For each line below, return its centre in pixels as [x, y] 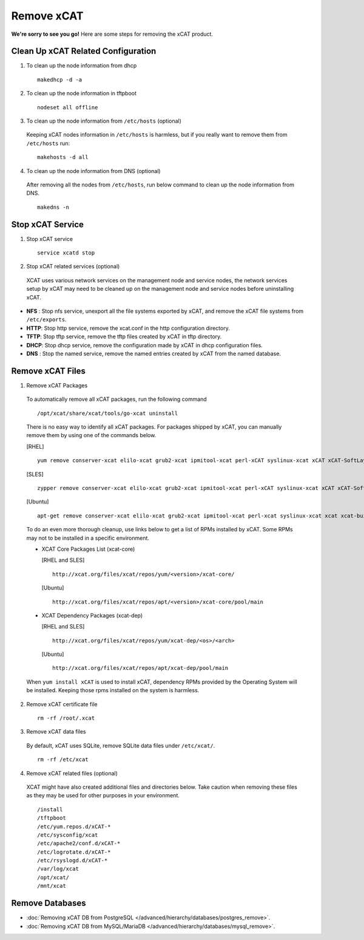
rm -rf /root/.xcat [66, 718]
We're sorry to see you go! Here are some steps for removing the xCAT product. [112, 34]
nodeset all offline [68, 107]
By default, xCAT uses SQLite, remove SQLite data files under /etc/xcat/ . [121, 745]
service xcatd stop [66, 253]
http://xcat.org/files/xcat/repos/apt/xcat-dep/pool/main [140, 668]
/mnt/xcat [52, 886]
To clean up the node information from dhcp [82, 66]
